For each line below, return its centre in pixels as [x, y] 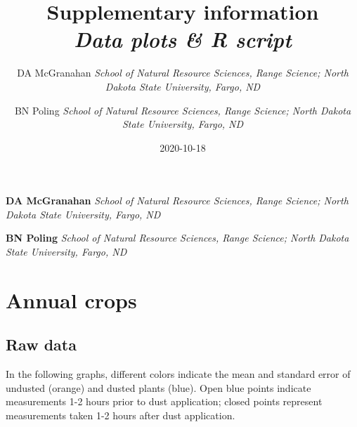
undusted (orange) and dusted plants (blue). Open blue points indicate [158, 387]
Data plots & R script [183, 39]
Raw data [41, 344]
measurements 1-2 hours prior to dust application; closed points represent [164, 401]
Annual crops [71, 300]
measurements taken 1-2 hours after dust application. [121, 415]
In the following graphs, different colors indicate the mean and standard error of [178, 374]
